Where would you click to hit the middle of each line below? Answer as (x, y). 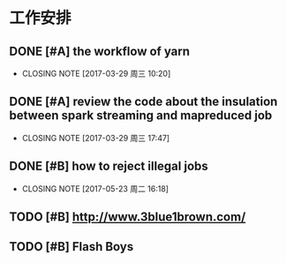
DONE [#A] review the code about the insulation (143, 102)
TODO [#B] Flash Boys (71, 247)
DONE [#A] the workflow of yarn (100, 51)
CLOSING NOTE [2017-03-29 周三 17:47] (96, 138)
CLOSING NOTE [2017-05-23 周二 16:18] (95, 188)
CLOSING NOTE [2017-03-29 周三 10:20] (96, 73)
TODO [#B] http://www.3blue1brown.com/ (128, 217)
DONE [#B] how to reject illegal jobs (109, 166)
